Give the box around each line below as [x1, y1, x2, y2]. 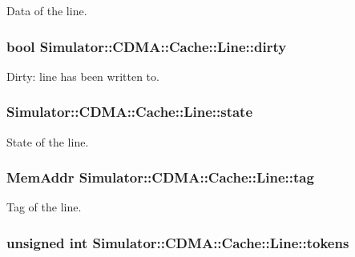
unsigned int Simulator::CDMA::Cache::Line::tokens [6, 232, 349, 252]
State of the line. [6, 133, 89, 150]
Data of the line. [6, 2, 87, 18]
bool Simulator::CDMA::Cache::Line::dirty [6, 36, 287, 56]
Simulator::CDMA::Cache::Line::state [6, 102, 253, 122]
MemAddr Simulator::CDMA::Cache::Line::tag [6, 167, 314, 187]
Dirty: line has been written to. [6, 67, 159, 84]
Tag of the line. [6, 199, 82, 215]
